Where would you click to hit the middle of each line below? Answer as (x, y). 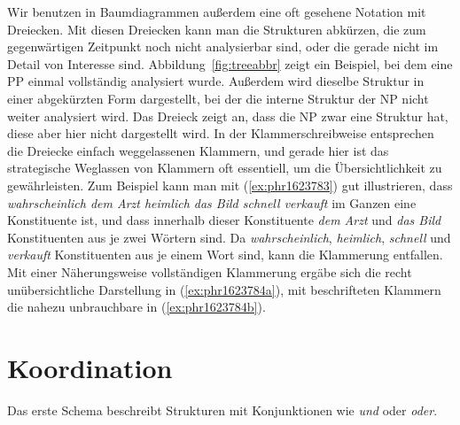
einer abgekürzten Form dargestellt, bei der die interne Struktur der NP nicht (218, 98)
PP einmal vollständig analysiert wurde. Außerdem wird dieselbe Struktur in (216, 81)
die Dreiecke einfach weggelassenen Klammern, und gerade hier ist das (198, 150)
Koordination (90, 367)
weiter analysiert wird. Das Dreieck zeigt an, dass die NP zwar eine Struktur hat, (228, 116)
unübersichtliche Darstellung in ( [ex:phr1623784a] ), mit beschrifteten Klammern (224, 289)
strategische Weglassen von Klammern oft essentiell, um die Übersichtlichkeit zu (225, 168)
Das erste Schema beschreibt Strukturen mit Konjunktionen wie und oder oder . (222, 410)
